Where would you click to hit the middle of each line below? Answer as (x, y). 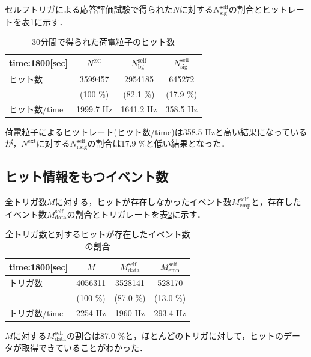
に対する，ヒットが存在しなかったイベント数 (143, 202)
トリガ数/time (36, 312)
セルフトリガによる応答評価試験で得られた (89, 9)
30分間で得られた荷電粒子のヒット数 (103, 42)
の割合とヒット (258, 9)
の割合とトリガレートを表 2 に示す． (136, 214)
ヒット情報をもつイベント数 (87, 176)
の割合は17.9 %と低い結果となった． (159, 143)
